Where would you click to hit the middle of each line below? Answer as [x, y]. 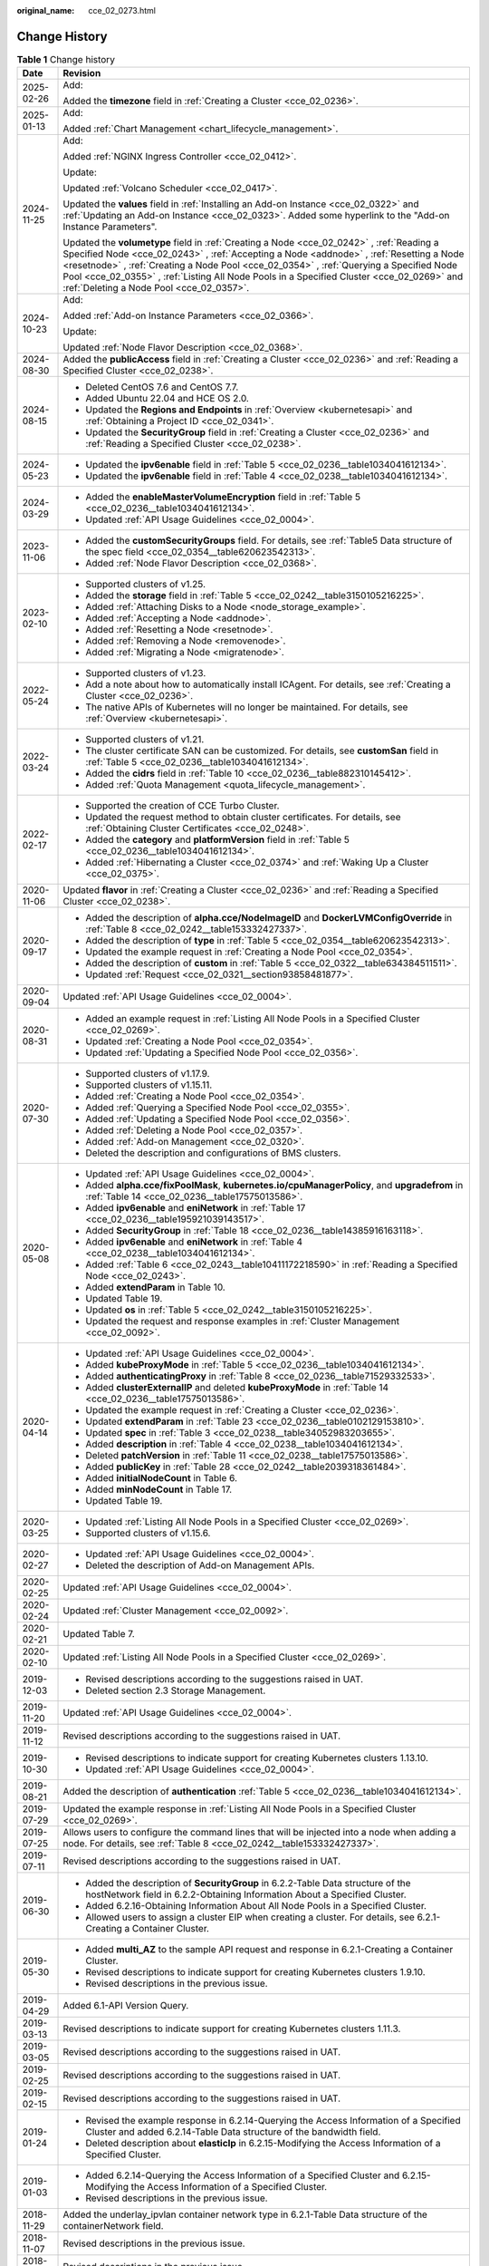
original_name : [46, 10]
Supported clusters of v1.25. [146, 585]
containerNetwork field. [113, 2226]
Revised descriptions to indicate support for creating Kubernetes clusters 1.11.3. [232, 2029]
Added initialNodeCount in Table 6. [162, 1478]
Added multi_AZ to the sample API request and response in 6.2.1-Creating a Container [269, 1950]
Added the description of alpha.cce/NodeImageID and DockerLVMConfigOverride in [269, 918]
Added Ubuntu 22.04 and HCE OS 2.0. [167, 399]
